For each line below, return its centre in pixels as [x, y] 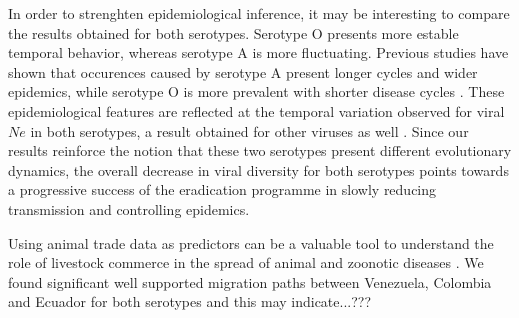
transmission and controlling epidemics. [129, 208]
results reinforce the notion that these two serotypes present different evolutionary [260, 150]
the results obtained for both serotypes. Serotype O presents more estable [233, 32]
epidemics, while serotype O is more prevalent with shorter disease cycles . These [256, 91]
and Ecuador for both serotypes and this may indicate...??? [190, 301]
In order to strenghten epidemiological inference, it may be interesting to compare [259, 13]
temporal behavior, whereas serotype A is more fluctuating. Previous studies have [258, 52]
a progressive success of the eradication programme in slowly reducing [222, 189]
